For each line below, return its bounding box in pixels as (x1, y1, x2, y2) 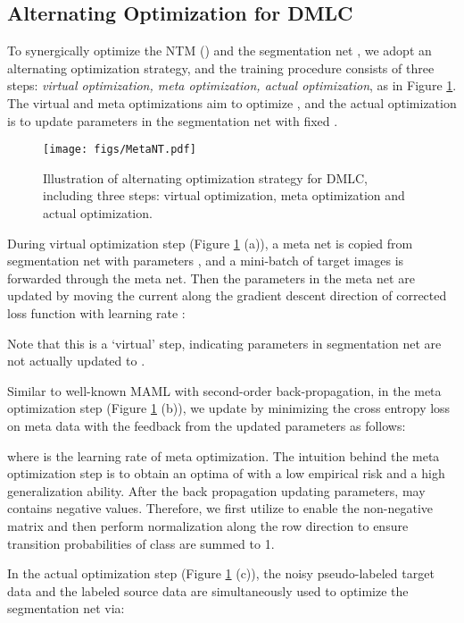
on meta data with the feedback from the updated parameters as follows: (7, 416, 406, 434)
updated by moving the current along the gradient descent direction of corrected (7, 286, 447, 305)
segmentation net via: (7, 599, 125, 618)
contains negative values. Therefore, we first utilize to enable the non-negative (7, 499, 434, 518)
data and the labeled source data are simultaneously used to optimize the (7, 581, 409, 600)
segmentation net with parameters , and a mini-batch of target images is (7, 251, 404, 270)
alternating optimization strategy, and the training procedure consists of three (7, 58, 435, 77)
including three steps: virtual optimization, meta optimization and (43, 186, 405, 205)
